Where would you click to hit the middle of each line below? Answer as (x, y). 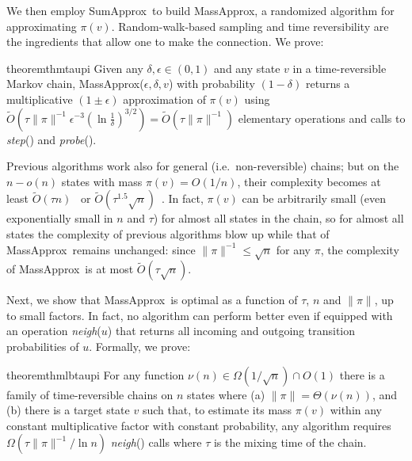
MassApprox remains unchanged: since (101, 249)
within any (356, 410)
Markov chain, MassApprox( (75, 84)
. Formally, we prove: (140, 347)
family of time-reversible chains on (90, 394)
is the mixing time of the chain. (290, 442)
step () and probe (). (51, 139)
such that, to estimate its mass (217, 410)
